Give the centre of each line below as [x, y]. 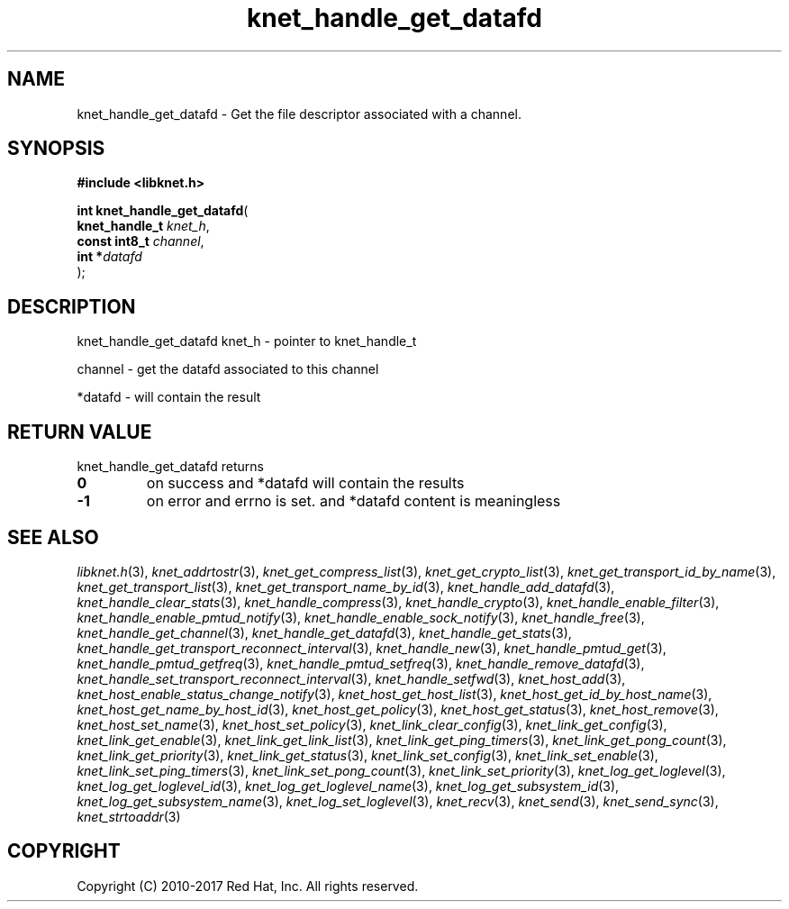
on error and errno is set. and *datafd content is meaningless [354, 501]
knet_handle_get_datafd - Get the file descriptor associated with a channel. [299, 114]
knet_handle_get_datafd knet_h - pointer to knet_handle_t [247, 341]
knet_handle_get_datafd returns [171, 467]
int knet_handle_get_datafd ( [163, 211]
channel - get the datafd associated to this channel [228, 369]
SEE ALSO [53, 537]
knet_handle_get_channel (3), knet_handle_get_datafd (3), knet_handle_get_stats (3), [324, 632]
